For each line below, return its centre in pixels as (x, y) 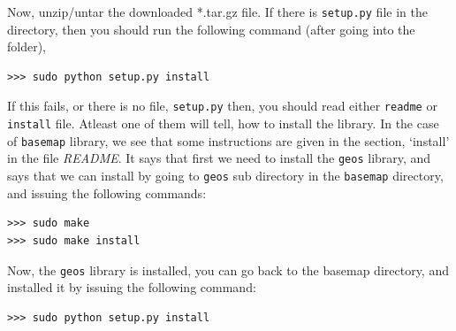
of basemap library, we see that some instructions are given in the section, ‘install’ (228, 140)
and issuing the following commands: (107, 192)
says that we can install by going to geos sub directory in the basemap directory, (225, 176)
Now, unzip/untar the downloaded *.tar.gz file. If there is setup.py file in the (217, 12)
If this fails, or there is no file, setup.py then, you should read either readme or (222, 106)
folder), (27, 46)
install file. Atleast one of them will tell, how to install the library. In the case (223, 123)
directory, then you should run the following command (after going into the (211, 29)
